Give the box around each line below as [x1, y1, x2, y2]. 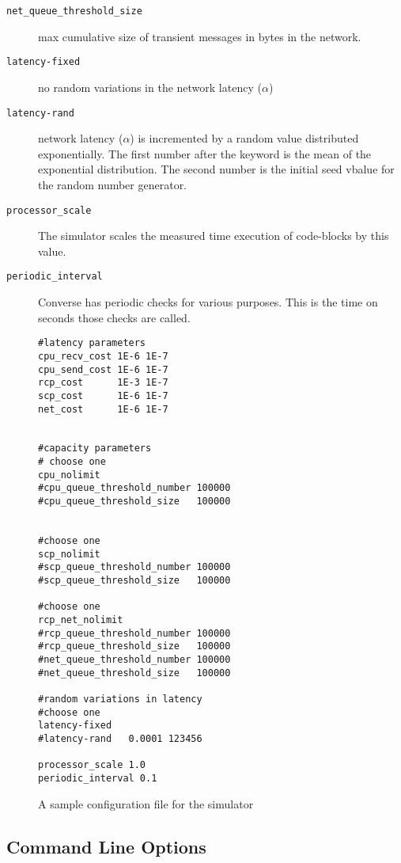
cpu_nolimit [38, 469, 100, 481]
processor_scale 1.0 [38, 759, 146, 771]
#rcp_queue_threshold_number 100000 [38, 627, 231, 639]
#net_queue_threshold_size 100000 [38, 667, 231, 679]
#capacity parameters [38, 443, 152, 454]
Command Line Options [6, 834, 206, 858]
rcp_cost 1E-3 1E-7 [38, 377, 168, 389]
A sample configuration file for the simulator [38, 795, 254, 812]
